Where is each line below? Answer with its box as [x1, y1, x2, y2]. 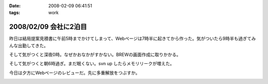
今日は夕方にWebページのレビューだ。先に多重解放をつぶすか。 [9, 70, 140, 76]
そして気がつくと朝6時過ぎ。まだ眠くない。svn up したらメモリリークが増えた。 [9, 61, 175, 67]
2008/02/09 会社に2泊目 [9, 23, 87, 31]
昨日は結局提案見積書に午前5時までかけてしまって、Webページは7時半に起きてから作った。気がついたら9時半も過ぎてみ [9, 36, 256, 42]
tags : [9, 10, 20, 16]
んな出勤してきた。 [9, 42, 49, 48]
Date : [9, 3, 21, 8]
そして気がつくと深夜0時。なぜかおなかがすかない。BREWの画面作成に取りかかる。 [9, 52, 181, 58]
